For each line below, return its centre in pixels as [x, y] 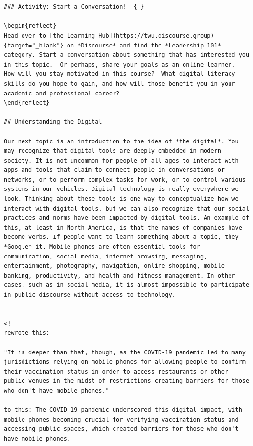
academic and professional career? [62, 93]
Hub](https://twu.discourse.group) [156, 35]
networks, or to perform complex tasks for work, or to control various [125, 179]
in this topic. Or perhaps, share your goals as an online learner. [120, 64]
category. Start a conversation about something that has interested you [127, 55]
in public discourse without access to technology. [90, 295]
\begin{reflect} [30, 26]
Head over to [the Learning [50, 35]
